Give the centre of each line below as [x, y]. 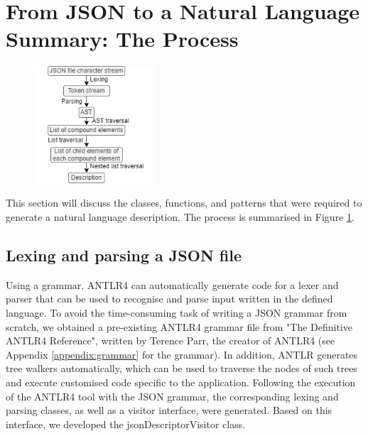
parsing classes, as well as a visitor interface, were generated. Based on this [169, 410]
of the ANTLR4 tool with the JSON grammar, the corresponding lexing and [172, 396]
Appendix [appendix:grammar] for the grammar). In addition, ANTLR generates [182, 354]
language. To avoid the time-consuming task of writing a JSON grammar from [177, 313]
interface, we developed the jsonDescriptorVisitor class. [126, 424]
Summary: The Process [122, 39]
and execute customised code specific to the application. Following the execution [181, 382]
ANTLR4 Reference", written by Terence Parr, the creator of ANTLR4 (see [171, 340]
